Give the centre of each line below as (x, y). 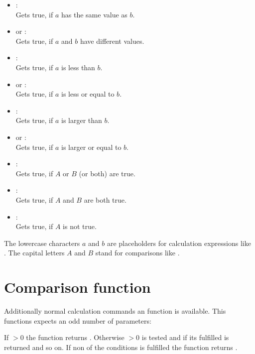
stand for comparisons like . (137, 253)
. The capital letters (34, 253)
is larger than (82, 120)
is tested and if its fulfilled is (185, 337)
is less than (78, 67)
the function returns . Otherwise (75, 337)
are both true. (105, 199)
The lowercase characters (42, 243)
